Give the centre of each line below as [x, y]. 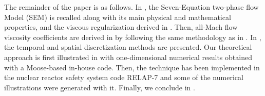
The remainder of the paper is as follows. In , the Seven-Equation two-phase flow [131, 7]
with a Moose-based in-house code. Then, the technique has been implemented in [132, 67]
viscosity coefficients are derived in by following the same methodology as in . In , [133, 37]
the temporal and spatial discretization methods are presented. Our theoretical [128, 47]
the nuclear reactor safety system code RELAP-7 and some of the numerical [124, 77]
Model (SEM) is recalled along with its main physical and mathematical [118, 17]
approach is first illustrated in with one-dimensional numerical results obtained [128, 57]
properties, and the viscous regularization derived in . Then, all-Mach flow [121, 27]
